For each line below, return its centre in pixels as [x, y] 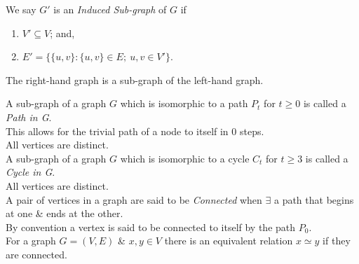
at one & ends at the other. [65, 213]
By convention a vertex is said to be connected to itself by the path [151, 227]
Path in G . [29, 117]
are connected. [36, 254]
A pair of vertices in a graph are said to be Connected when [134, 199]
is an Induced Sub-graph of [110, 9]
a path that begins [314, 199]
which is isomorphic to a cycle [185, 158]
